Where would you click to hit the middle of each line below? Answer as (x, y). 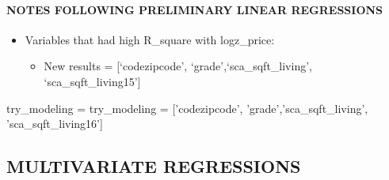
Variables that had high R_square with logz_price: (150, 39)
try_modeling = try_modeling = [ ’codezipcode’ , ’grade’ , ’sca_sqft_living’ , (187, 108)
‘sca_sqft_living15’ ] (92, 81)
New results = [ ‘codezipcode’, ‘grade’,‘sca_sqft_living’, (178, 66)
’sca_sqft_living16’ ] (55, 124)
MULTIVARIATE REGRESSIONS (154, 166)
